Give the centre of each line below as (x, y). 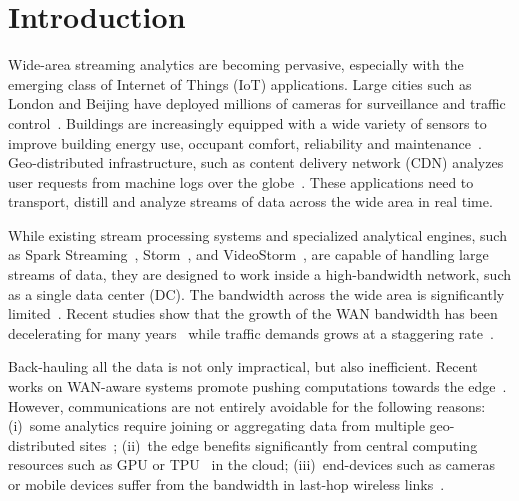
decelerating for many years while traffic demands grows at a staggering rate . (251, 332)
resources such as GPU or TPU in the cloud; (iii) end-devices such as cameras (251, 464)
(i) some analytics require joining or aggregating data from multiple (216, 425)
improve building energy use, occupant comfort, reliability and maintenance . (245, 142)
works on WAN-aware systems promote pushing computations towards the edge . (257, 386)
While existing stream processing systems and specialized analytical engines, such (257, 234)
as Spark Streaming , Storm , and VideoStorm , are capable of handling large (248, 254)
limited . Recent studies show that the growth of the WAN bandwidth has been (253, 313)
